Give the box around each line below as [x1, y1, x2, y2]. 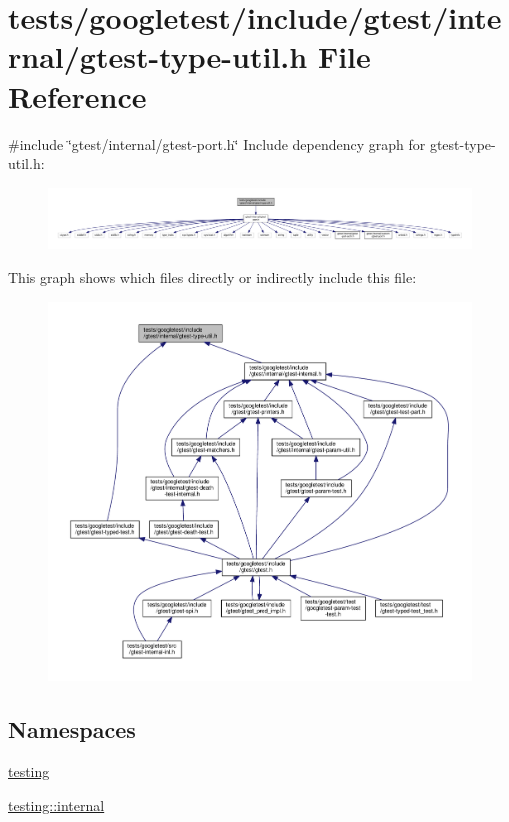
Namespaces [8, 714, 136, 745]
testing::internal [8, 794, 105, 815]
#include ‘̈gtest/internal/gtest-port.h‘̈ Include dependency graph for [8, 133, 426, 154]
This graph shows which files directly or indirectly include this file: [8, 266, 417, 287]
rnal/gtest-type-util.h [8, 36, 308, 77]
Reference [8, 75, 147, 116]
